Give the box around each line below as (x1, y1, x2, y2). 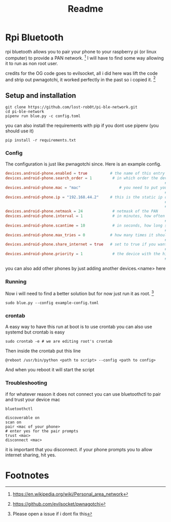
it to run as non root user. (5, 60, 59, 66)
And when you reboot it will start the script (5, 367, 95, 373)
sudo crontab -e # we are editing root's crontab (5, 339, 113, 344)
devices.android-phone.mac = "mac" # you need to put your (5, 185, 169, 190)
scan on (5, 420, 22, 425)
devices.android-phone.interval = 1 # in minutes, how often (5, 213, 165, 219)
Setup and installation (5, 91, 76, 100)
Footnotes (5, 470, 49, 481)
